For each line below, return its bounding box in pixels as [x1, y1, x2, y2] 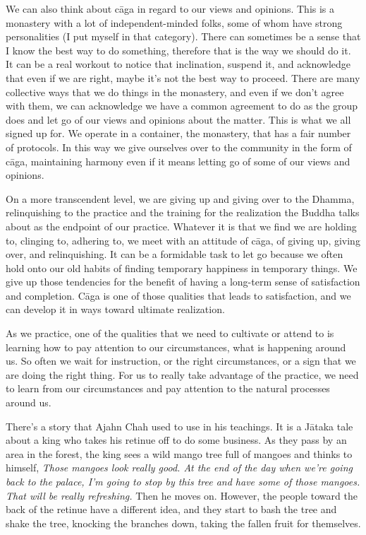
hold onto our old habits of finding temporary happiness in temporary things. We [6, 260, 358, 275]
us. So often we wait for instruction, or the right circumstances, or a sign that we [6, 353, 356, 368]
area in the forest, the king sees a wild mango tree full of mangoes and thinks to [6, 446, 353, 461]
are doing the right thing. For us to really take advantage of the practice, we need [6, 367, 359, 382]
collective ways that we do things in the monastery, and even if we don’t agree [6, 84, 344, 99]
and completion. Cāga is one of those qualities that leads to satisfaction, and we [6, 288, 351, 302]
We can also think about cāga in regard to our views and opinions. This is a [6, 1, 335, 16]
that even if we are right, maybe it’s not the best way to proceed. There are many [6, 70, 360, 85]
